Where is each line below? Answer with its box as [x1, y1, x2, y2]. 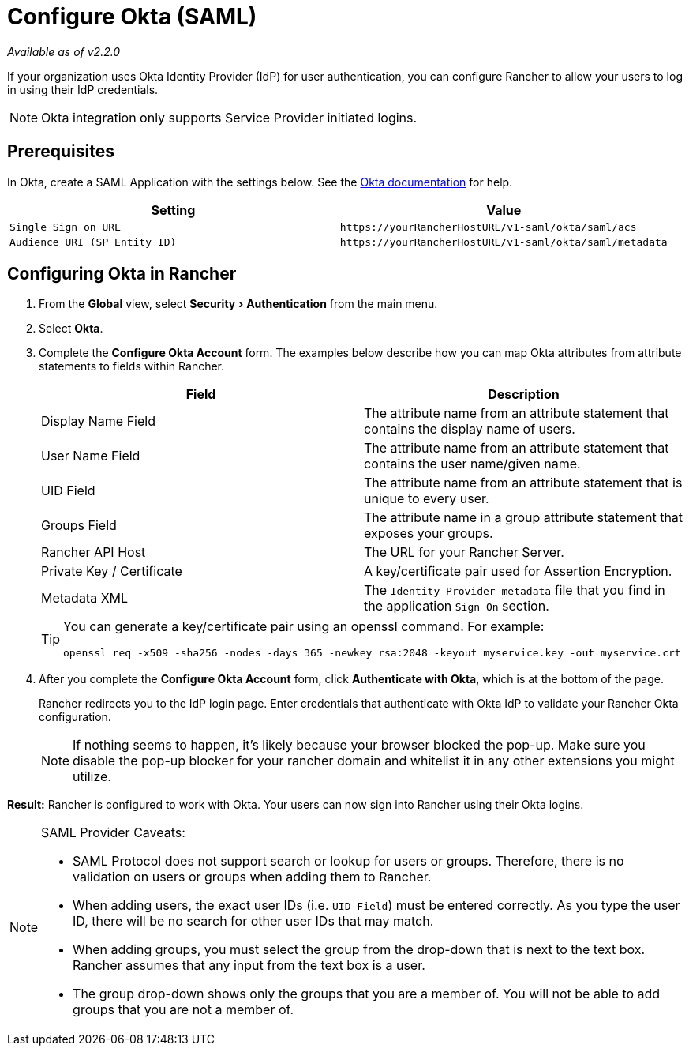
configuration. [39, 710, 111, 724]
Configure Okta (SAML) [7, 3, 257, 30]
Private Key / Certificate [41, 563, 182, 580]
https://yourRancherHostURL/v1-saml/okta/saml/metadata [339, 235, 668, 248]
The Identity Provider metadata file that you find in [364, 582, 665, 599]
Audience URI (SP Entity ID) [9, 235, 177, 248]
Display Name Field [41, 413, 155, 430]
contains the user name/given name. [364, 456, 581, 472]
